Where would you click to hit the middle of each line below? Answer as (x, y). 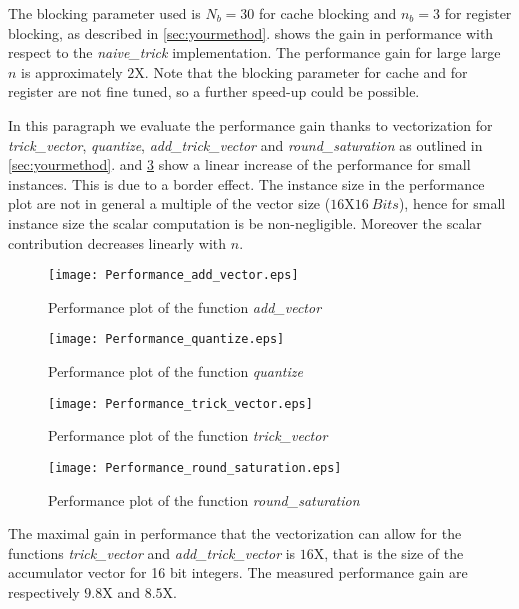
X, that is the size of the (388, 552)
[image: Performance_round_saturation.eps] (195, 467)
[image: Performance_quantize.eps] (166, 339)
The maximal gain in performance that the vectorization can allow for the (235, 533)
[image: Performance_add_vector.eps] (173, 275)
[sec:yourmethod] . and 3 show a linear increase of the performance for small (239, 164)
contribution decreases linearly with (117, 242)
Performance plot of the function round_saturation (204, 499)
